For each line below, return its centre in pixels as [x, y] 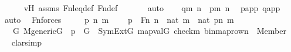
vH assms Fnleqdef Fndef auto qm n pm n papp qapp [152, 8]
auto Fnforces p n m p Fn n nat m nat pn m [119, 19]
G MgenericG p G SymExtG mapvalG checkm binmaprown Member [149, 31]
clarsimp [27, 42]
